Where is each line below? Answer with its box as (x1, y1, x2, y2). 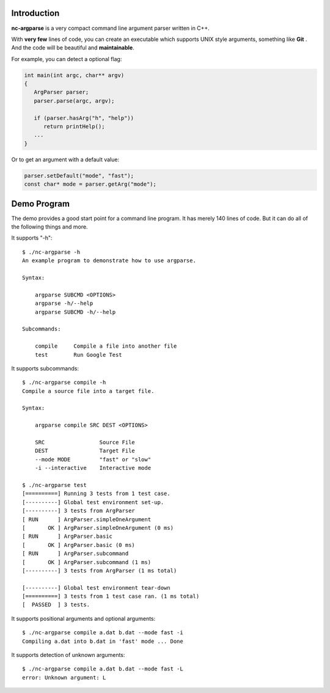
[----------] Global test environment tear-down (22, 584, 170, 591)
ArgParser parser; (34, 89, 89, 96)
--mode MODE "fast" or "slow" (34, 456, 152, 463)
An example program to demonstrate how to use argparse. (22, 257, 197, 264)
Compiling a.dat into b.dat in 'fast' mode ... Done (22, 637, 183, 645)
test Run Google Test (34, 351, 122, 358)
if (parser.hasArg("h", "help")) (34, 114, 134, 122)
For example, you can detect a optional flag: (11, 55, 122, 62)
